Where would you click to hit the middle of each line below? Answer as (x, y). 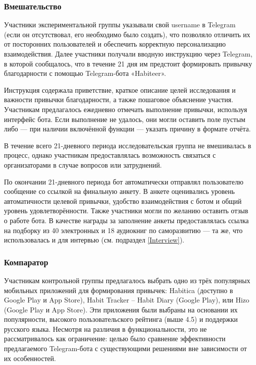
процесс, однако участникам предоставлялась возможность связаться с (110, 155)
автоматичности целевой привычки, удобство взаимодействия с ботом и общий (123, 201)
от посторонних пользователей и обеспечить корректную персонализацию (115, 44)
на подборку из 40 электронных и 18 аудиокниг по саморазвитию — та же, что (123, 230)
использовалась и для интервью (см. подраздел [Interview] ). (94, 240)
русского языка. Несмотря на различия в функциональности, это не (106, 329)
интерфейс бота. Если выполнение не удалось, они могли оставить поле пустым (125, 119)
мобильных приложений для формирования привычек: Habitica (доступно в (119, 290)
